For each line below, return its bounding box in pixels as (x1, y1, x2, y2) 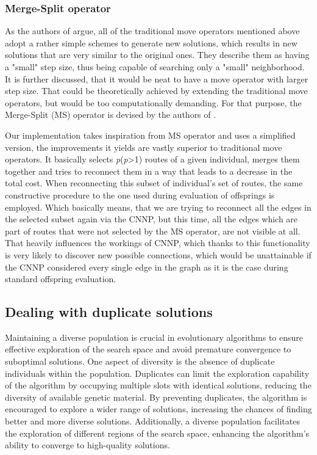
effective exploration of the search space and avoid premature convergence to (5, 343, 291, 355)
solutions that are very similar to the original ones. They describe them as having (5, 48, 310, 61)
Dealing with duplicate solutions (5, 302, 213, 321)
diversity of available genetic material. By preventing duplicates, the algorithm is (5, 390, 307, 403)
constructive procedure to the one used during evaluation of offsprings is (5, 188, 275, 201)
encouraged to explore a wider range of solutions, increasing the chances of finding (5, 402, 312, 415)
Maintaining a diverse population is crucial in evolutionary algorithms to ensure (5, 330, 304, 343)
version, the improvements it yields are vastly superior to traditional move (5, 140, 282, 153)
